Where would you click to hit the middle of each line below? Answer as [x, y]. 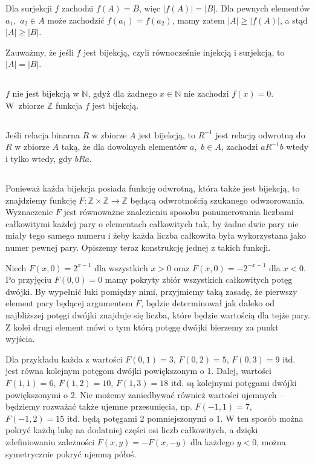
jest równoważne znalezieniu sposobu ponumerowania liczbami [179, 212]
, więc [150, 8]
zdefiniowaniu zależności [50, 441]
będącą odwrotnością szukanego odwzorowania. [218, 200]
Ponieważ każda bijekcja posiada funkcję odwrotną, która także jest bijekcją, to [153, 188]
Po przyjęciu [29, 279]
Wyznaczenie [29, 212]
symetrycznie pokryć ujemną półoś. [71, 453]
